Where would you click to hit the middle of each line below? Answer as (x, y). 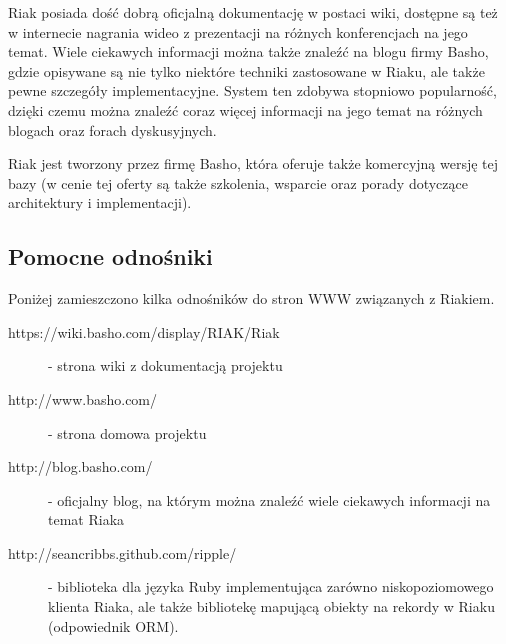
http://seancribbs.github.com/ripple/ (122, 552)
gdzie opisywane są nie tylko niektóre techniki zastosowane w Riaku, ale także (246, 70)
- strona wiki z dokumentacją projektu (165, 365)
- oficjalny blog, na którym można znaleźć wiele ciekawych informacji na (269, 499)
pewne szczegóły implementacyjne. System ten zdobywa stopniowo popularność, (252, 90)
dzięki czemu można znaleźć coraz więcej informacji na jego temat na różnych (245, 109)
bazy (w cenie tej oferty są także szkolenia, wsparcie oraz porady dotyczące (238, 182)
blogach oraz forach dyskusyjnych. (112, 129)
